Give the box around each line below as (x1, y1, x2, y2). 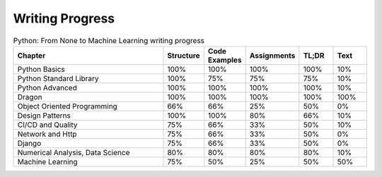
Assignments (249, 50, 296, 60)
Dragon (17, 92, 42, 102)
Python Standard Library (17, 73, 99, 83)
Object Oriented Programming (17, 101, 118, 111)
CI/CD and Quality (17, 120, 78, 130)
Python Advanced (17, 83, 77, 92)
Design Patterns (17, 110, 71, 120)
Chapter (17, 50, 46, 60)
